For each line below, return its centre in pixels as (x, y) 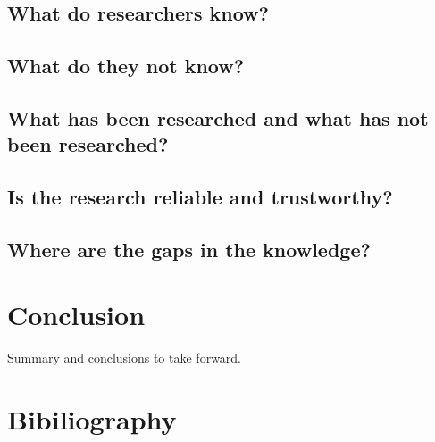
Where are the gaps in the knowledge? (189, 249)
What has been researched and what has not (218, 117)
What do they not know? (126, 66)
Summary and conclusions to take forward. (125, 358)
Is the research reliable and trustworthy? (200, 197)
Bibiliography (92, 419)
